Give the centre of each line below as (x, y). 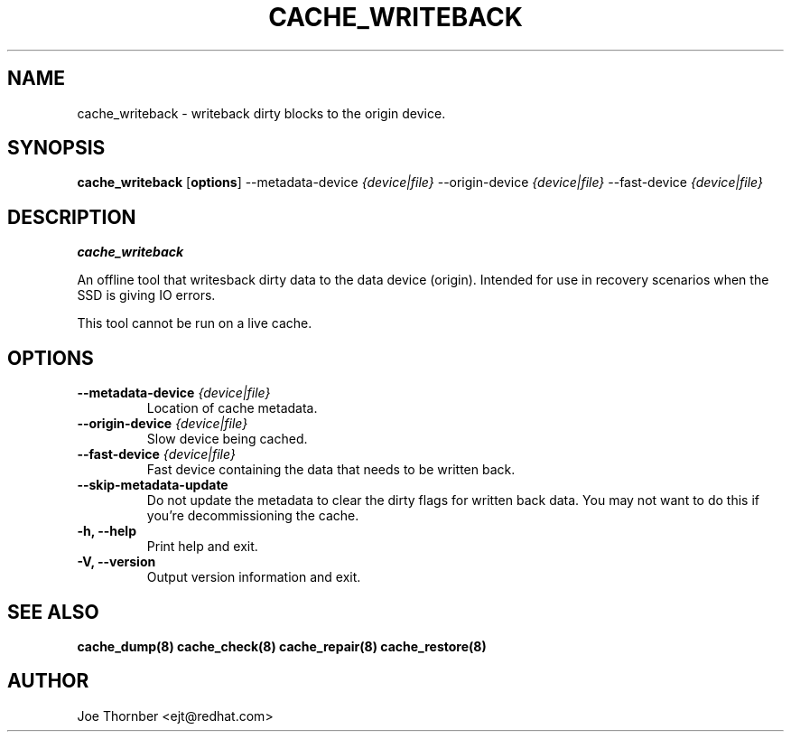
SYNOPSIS (56, 148)
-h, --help (107, 531)
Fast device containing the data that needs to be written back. (331, 470)
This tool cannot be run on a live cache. (195, 323)
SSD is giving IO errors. (146, 295)
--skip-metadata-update (153, 485)
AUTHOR (48, 681)
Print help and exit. (202, 547)
